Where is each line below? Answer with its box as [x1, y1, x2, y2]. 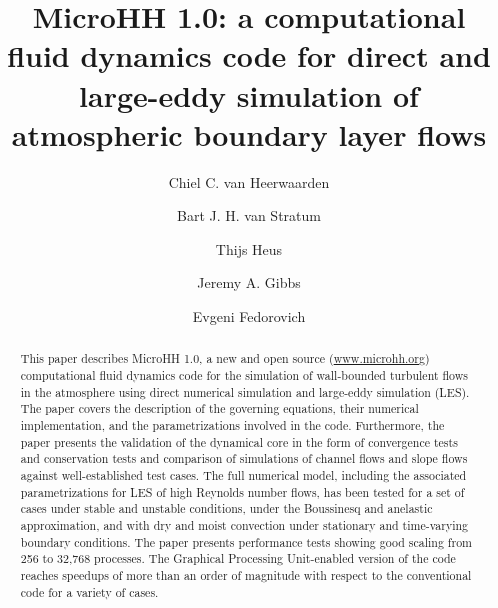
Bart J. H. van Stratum [177, 205, 321, 226]
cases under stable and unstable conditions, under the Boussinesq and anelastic [20, 500, 433, 517]
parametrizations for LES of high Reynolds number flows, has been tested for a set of [20, 483, 465, 500]
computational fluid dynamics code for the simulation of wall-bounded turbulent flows [20, 367, 469, 384]
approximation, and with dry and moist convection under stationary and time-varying [20, 517, 469, 534]
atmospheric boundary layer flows [11, 113, 487, 154]
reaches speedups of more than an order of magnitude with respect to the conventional [20, 566, 472, 583]
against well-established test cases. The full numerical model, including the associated [20, 467, 467, 484]
